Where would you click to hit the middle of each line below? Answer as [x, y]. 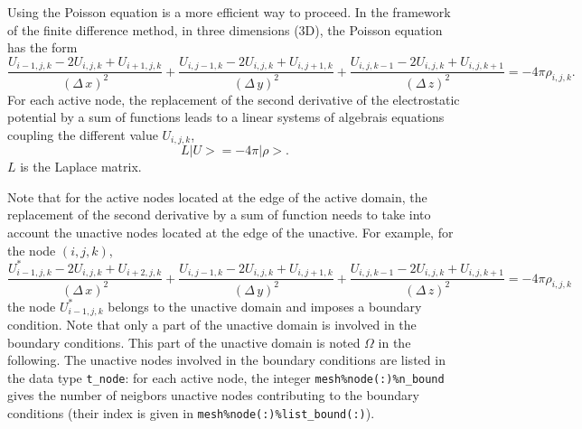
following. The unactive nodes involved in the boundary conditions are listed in [226, 360]
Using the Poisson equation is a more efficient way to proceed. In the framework [229, 12]
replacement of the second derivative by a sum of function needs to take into [219, 214]
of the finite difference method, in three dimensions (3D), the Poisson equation [225, 29]
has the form [42, 47]
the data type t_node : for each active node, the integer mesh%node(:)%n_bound [226, 377]
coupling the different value [83, 134]
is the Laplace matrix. [81, 167]
